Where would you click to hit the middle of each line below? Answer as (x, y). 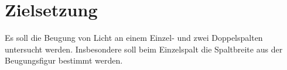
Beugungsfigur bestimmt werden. (64, 60)
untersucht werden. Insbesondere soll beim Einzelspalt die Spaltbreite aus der (144, 49)
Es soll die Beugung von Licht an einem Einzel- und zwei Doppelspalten (134, 38)
